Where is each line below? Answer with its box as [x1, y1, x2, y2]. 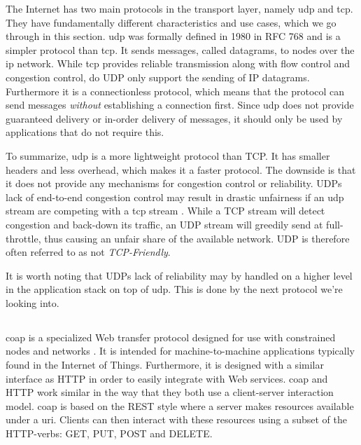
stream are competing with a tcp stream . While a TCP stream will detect [6, 203, 325, 218]
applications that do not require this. [6, 125, 164, 139]
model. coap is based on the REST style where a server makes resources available [6, 398, 354, 413]
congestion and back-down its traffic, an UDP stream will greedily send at [6, 217, 323, 231]
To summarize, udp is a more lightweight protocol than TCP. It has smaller [6, 148, 330, 163]
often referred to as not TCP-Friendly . [6, 245, 171, 259]
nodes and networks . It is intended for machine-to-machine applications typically [6, 343, 355, 358]
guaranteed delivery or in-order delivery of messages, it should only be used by [6, 111, 343, 125]
